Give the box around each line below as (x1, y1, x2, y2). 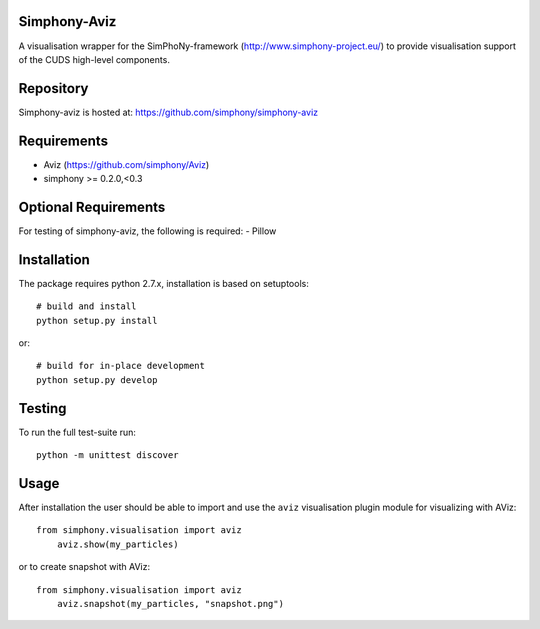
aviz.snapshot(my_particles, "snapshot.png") (56, 598, 285, 610)
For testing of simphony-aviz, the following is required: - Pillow (18, 225, 277, 237)
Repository (18, 80, 89, 97)
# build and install (36, 301, 137, 312)
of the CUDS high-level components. (18, 53, 170, 65)
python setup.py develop (36, 374, 158, 385)
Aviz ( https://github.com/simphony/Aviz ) (43, 158, 210, 170)
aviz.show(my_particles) (56, 538, 179, 550)
